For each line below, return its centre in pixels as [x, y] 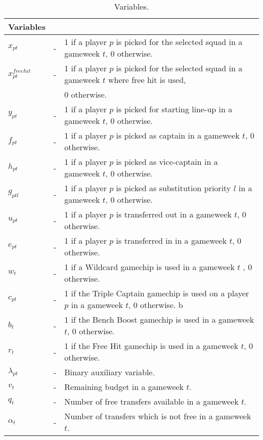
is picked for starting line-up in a [174, 109]
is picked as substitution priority [173, 188]
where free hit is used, [147, 80]
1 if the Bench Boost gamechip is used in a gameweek [159, 319]
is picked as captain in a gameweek [178, 135]
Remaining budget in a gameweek [124, 387]
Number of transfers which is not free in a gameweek [158, 416]
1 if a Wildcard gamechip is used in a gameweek [149, 267]
